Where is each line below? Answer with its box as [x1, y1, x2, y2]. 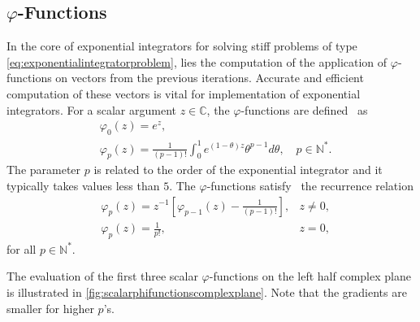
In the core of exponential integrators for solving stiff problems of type [6, 37, 357, 54]
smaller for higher [6, 299, 94, 316]
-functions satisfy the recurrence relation [206, 176, 414, 194]
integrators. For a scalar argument [6, 101, 176, 118]
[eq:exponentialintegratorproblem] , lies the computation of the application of [6, 53, 388, 70]
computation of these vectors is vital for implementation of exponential [6, 85, 361, 102]
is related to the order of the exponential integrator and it [93, 161, 383, 178]
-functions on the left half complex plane [209, 268, 411, 285]
